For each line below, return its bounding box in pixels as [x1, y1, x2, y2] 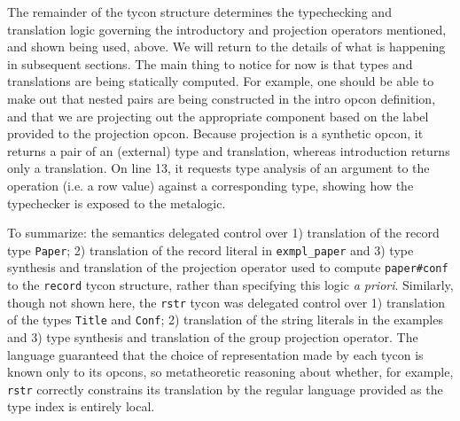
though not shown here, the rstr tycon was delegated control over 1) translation [7, 292, 446, 311]
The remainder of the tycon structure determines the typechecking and [7, 3, 392, 20]
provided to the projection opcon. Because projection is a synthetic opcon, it [7, 124, 424, 143]
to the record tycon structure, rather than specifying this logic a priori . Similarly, [7, 276, 454, 294]
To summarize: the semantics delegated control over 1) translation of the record [7, 223, 440, 242]
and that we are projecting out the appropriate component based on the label [7, 106, 429, 125]
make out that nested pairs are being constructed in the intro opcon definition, [7, 89, 436, 107]
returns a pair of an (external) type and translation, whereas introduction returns [7, 141, 450, 160]
